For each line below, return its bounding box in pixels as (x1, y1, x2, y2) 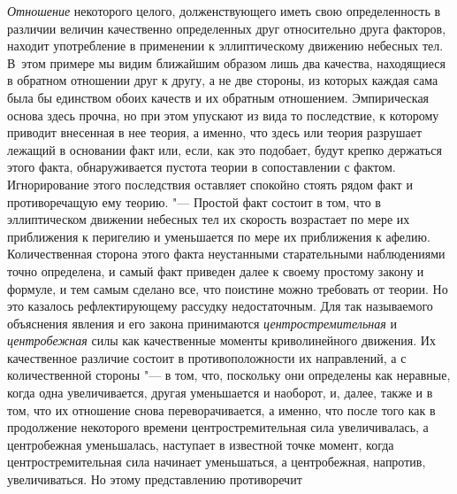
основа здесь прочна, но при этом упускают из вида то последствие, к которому (7, 105, 439, 124)
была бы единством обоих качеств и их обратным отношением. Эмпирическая (7, 88, 430, 106)
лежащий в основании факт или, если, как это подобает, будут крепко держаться (7, 140, 442, 158)
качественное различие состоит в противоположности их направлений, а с (7, 348, 407, 367)
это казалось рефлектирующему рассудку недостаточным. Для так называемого (7, 297, 433, 315)
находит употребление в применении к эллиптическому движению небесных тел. (7, 36, 444, 55)
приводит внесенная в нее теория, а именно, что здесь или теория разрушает (7, 123, 423, 142)
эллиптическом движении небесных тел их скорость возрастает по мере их (7, 210, 410, 228)
